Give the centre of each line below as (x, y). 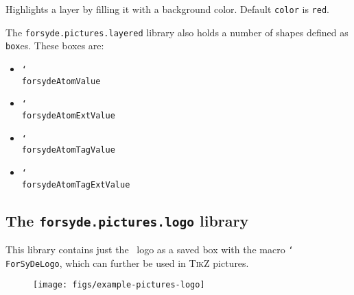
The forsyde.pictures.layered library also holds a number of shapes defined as (177, 32)
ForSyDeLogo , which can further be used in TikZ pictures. (127, 262)
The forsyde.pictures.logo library (127, 220)
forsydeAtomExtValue (68, 115)
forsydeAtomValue (61, 81)
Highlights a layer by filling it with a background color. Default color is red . (167, 9)
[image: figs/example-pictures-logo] (119, 285)
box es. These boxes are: (55, 46)
